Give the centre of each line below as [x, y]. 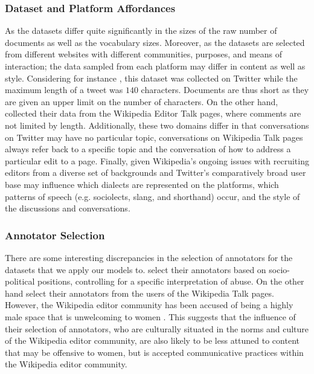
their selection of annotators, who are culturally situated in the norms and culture [157, 328]
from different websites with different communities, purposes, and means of [144, 54]
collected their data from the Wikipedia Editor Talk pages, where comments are [153, 113]
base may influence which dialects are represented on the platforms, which [142, 184]
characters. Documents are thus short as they [225, 90]
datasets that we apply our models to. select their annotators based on [136, 269]
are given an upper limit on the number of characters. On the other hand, [142, 101]
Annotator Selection [55, 235]
